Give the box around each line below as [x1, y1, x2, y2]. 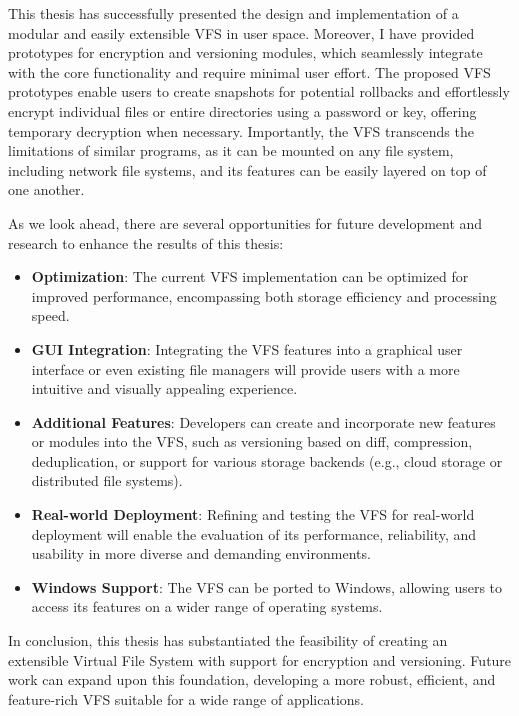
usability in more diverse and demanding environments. [31, 543, 371, 564]
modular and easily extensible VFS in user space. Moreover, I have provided [8, 22, 475, 43]
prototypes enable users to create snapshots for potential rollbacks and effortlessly [8, 81, 510, 102]
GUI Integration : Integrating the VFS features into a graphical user [31, 338, 463, 359]
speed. [31, 305, 70, 326]
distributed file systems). [31, 470, 183, 491]
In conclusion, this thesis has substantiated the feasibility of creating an [8, 630, 448, 651]
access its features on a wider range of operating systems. [31, 596, 383, 617]
